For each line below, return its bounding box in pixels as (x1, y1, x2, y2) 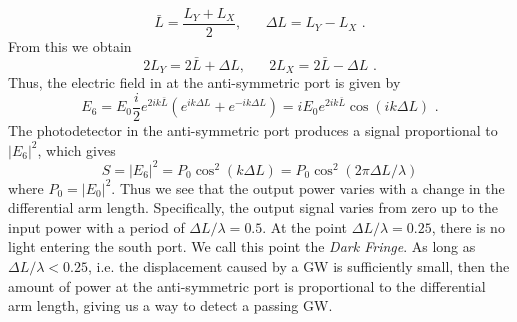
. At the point (262, 216, 348, 237)
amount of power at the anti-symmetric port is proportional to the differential (8, 275, 486, 296)
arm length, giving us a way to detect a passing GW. (8, 295, 333, 316)
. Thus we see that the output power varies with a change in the (111, 177, 505, 198)
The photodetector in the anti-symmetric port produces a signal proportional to (8, 119, 498, 140)
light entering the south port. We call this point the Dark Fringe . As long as (8, 236, 476, 257)
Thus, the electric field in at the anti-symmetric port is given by (8, 72, 401, 93)
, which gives (37, 139, 116, 160)
